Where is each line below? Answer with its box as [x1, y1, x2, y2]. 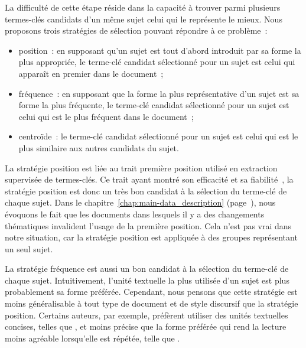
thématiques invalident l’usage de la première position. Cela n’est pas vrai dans [5, 219, 292, 232]
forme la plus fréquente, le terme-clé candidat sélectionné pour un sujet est [18, 99, 289, 111]
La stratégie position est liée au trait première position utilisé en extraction [5, 161, 278, 174]
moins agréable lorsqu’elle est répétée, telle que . [5, 331, 180, 344]
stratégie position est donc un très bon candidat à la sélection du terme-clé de [5, 184, 287, 197]
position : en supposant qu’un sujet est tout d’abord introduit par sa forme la [18, 44, 301, 56]
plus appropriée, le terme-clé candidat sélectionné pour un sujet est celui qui [18, 56, 295, 68]
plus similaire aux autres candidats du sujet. [18, 141, 179, 154]
